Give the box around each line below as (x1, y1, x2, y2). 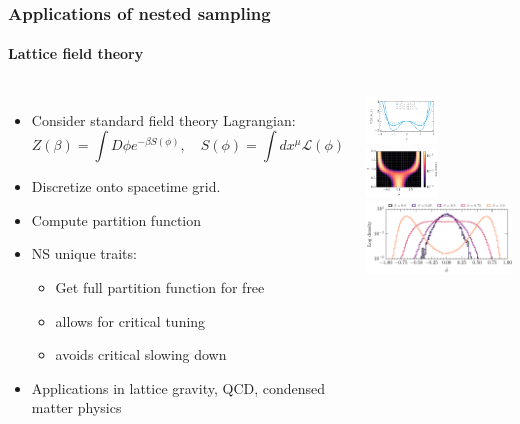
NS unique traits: (31, 243, 137, 264)
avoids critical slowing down (55, 344, 227, 365)
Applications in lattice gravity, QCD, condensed (31, 377, 326, 398)
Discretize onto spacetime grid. (31, 176, 221, 197)
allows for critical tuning (55, 310, 206, 331)
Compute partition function (31, 209, 202, 230)
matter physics (31, 397, 122, 418)
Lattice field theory (8, 43, 144, 64)
